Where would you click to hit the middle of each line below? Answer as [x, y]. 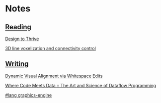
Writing [17, 64]
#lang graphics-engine [29, 95]
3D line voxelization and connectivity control [50, 48]
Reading [18, 27]
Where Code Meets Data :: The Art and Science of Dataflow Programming [81, 85]
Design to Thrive [22, 39]
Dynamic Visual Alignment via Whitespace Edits [54, 76]
